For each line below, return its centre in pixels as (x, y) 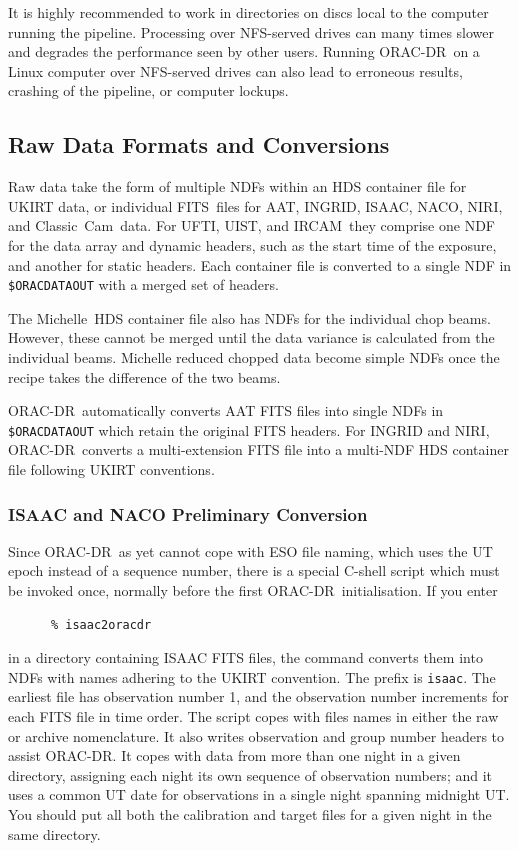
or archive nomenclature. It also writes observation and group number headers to (256, 735)
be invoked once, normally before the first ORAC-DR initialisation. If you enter (253, 590)
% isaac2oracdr (101, 624)
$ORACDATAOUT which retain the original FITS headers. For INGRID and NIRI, (249, 429)
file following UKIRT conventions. (111, 469)
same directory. (54, 833)
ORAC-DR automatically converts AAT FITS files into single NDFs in (226, 410)
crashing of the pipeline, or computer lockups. (148, 90)
